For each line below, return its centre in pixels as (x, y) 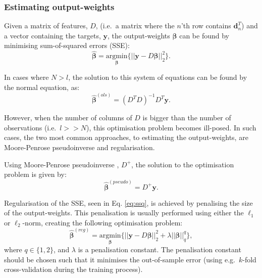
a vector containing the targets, (53, 35)
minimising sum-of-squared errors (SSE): (67, 45)
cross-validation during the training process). (73, 269)
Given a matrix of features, (46, 26)
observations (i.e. (30, 127)
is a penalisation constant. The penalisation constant (160, 249)
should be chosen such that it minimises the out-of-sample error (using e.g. (120, 259)
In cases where (27, 77)
